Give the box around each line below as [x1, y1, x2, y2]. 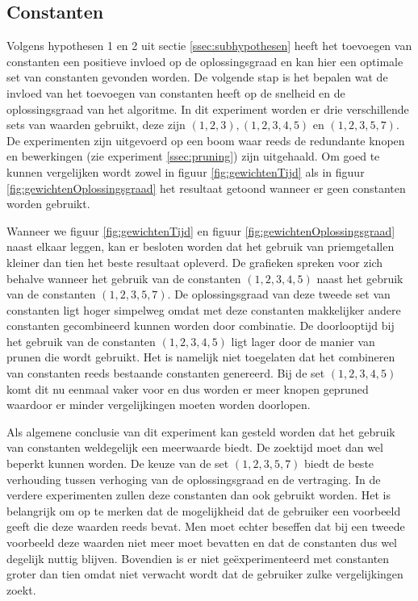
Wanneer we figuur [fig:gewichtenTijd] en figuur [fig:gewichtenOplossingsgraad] [6, 222, 395, 239]
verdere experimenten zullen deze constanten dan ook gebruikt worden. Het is [6, 486, 391, 503]
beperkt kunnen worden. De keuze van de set [6, 455, 229, 472]
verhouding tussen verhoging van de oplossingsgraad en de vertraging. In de [6, 470, 381, 487]
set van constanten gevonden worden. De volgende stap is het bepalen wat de [6, 69, 388, 86]
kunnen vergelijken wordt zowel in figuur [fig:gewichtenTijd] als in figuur [6, 163, 365, 180]
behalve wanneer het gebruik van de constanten [6, 269, 241, 286]
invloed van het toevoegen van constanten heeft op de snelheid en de [6, 84, 345, 101]
